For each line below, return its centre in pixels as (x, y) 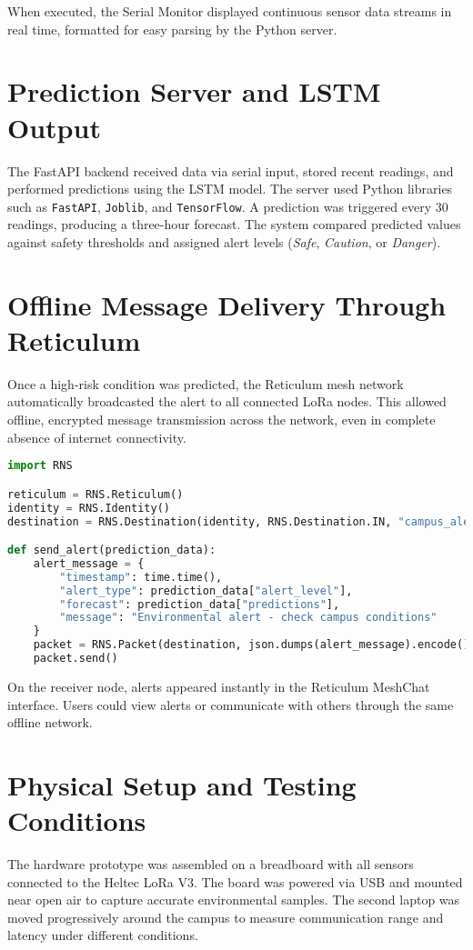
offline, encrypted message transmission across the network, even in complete (221, 420)
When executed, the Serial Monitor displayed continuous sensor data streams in (230, 11)
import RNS (40, 466)
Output (54, 127)
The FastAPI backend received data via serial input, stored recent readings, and (231, 170)
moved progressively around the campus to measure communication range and (226, 917)
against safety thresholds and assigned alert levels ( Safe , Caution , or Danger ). (224, 241)
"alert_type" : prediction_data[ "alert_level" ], (206, 590)
